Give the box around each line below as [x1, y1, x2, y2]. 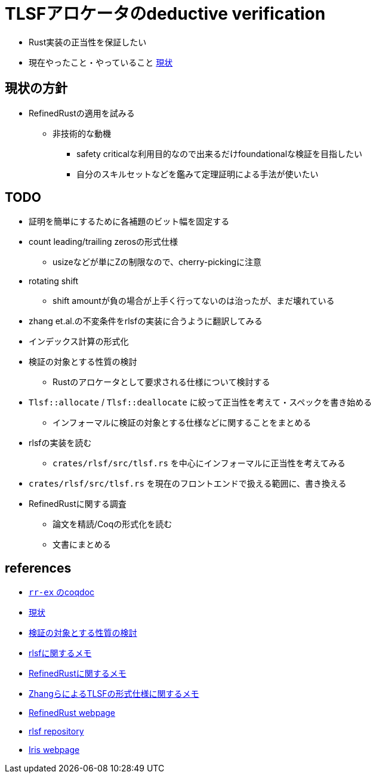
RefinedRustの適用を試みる [29, 107, 135, 118]
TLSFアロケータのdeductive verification [5, 4, 326, 24]
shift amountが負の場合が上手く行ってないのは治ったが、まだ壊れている [53, 296, 335, 306]
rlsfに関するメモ [29, 648, 92, 659]
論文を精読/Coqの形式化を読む [53, 519, 172, 530]
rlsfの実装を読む [29, 438, 92, 448]
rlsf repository [29, 726, 84, 737]
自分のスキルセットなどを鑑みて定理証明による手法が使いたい [76, 168, 319, 179]
